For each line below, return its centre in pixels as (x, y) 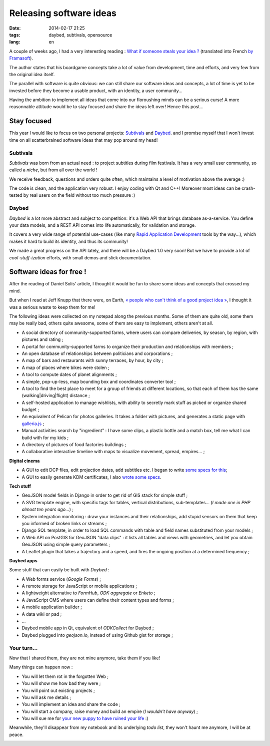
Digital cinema (24, 461)
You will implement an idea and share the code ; (71, 704)
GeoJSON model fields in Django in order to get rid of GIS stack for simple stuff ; (105, 495)
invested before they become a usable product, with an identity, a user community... (96, 91)
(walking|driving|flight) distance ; (56, 396)
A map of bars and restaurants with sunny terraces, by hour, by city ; (92, 360)
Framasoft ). (21, 58)
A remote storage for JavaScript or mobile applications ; (79, 586)
